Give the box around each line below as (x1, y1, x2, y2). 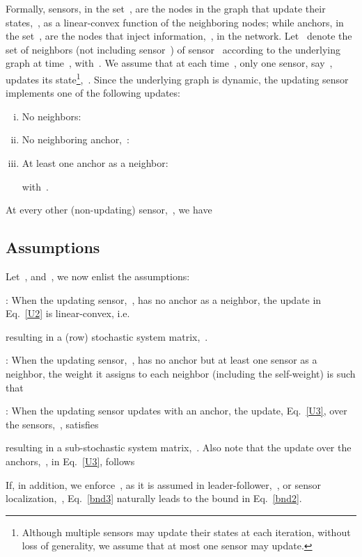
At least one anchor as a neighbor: (22, 156, 168, 170)
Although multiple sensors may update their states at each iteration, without (22, 524, 351, 539)
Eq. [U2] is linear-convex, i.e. (6, 306, 130, 321)
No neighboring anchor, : (22, 132, 129, 147)
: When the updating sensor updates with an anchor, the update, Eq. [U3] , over (6, 403, 347, 418)
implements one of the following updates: (6, 86, 180, 100)
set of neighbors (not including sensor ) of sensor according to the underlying (6, 42, 340, 56)
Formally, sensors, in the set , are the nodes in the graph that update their (6, 1, 326, 15)
